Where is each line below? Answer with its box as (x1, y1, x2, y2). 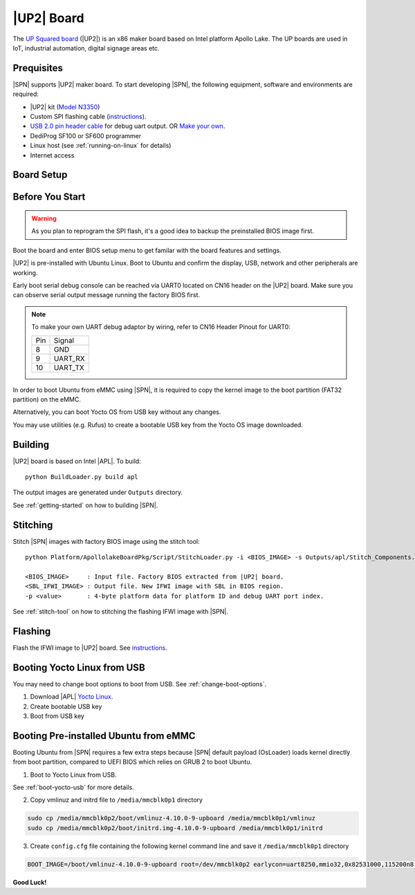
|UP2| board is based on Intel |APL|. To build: (12, 457, 141, 465)
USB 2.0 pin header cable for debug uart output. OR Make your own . (30, 122, 225, 131)
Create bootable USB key (30, 702, 102, 710)
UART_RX (53, 353, 86, 363)
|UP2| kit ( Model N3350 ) (30, 102, 100, 111)
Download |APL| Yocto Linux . (30, 693, 113, 701)
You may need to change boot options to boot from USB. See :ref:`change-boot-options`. (12, 679, 267, 688)
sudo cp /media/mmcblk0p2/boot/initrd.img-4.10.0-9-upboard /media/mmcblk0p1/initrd (27, 824, 323, 832)
